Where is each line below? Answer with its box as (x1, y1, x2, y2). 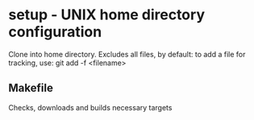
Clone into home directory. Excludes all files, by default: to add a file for (8, 49, 246, 59)
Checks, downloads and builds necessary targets (8, 102, 173, 112)
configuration (8, 23, 102, 41)
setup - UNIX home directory (8, 6, 206, 24)
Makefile (8, 81, 54, 95)
